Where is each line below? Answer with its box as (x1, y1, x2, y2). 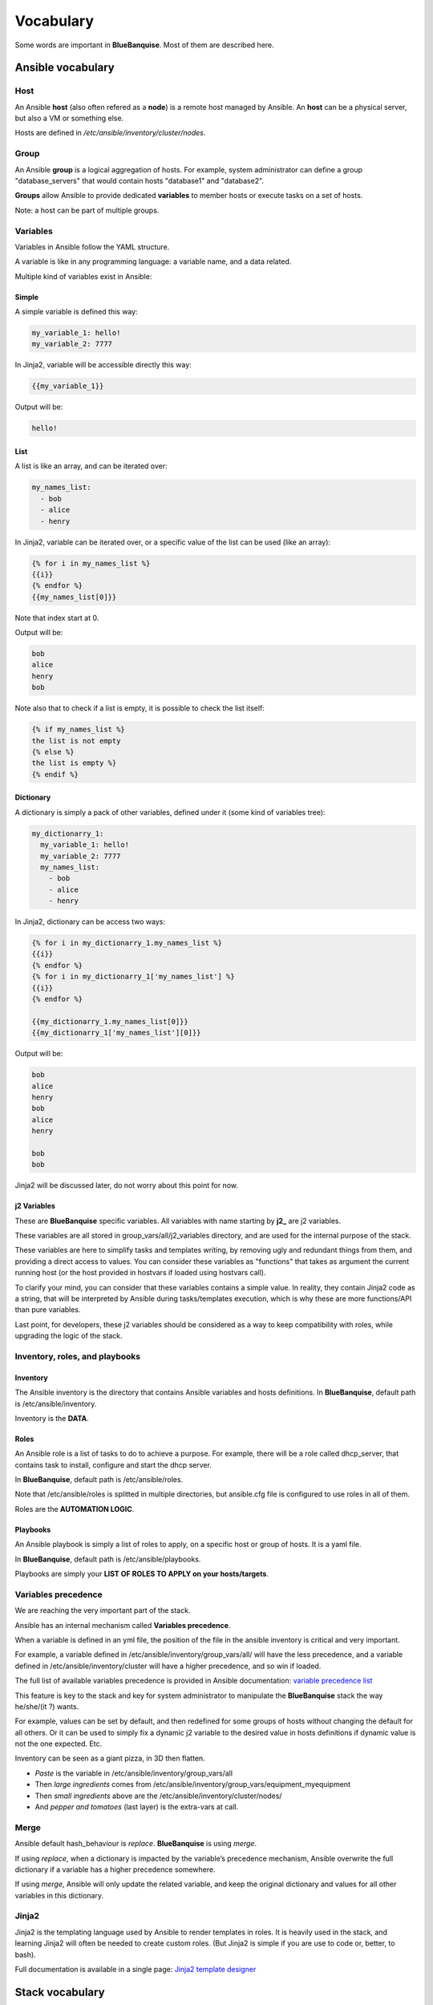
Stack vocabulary (14, 1985, 105, 1999)
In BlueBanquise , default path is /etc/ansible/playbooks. (14, 1554, 201, 1564)
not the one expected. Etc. (14, 1739, 103, 1748)
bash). (14, 1950, 36, 1959)
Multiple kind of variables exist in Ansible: (14, 271, 152, 281)
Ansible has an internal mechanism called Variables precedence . (14, 1620, 231, 1630)
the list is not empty (31, 736, 121, 745)
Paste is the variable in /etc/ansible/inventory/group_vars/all (34, 1768, 233, 1778)
